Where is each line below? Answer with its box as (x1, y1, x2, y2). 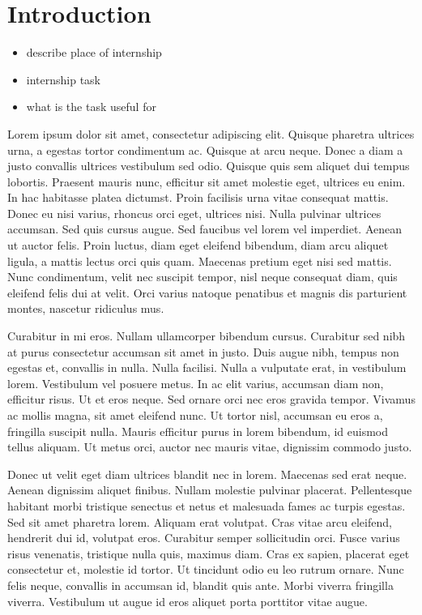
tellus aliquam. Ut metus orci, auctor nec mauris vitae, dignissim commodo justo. (7, 438, 412, 455)
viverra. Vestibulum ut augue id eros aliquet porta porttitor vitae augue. (7, 592, 368, 609)
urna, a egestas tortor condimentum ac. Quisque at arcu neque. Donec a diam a (7, 141, 403, 158)
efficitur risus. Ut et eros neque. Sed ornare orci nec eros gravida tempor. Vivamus (7, 391, 416, 408)
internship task (26, 70, 101, 88)
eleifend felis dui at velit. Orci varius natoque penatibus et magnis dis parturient (7, 284, 407, 301)
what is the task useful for (26, 98, 156, 115)
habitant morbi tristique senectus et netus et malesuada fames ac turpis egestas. (7, 497, 406, 514)
